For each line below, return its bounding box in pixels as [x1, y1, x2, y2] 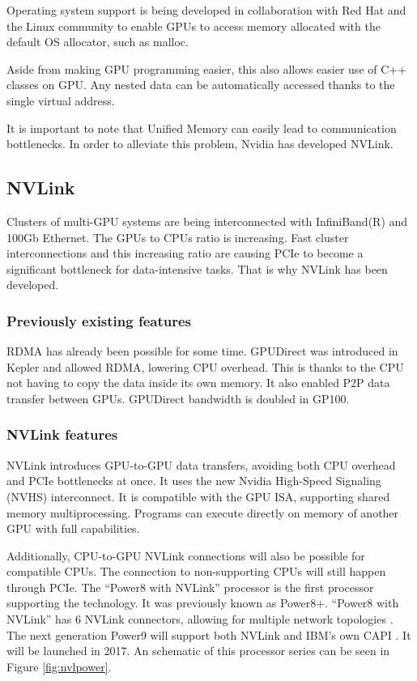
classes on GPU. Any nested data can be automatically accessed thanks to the [6, 76, 395, 93]
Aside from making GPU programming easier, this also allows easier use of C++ [6, 60, 407, 77]
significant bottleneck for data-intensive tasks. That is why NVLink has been [6, 260, 388, 277]
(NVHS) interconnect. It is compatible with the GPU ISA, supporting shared [6, 487, 390, 504]
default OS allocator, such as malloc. [6, 33, 189, 50]
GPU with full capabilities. [6, 520, 140, 537]
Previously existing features [6, 310, 192, 330]
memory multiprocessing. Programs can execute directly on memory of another [6, 504, 399, 521]
